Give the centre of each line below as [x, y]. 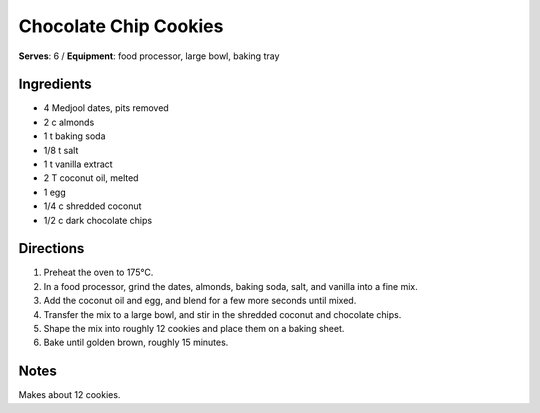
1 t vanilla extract [78, 164]
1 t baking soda [74, 136]
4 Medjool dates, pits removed [106, 108]
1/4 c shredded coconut [92, 206]
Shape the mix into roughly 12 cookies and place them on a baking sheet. [194, 329]
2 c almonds [69, 122]
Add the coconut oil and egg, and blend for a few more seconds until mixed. [200, 301]
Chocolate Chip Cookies [121, 26]
